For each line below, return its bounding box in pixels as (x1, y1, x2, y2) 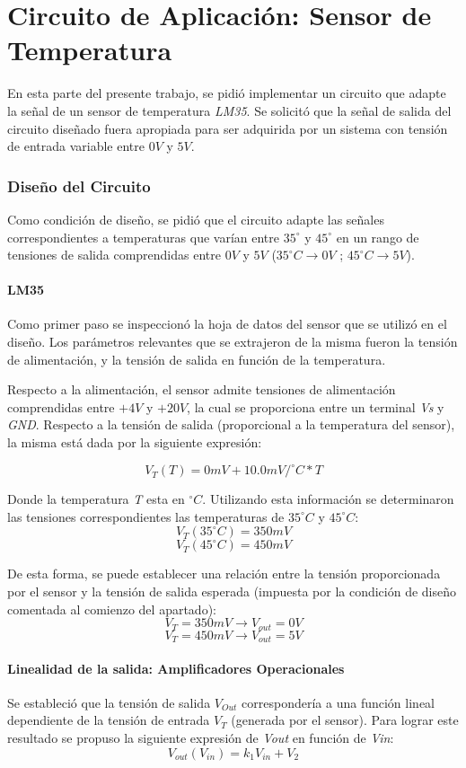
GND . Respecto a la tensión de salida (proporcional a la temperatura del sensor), (7, 415, 455, 434)
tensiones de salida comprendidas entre (7, 245, 221, 264)
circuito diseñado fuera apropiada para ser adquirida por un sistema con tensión (7, 119, 448, 137)
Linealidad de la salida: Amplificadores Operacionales (7, 658, 345, 677)
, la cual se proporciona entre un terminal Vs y (187, 397, 444, 416)
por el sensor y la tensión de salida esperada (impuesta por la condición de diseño (7, 581, 457, 600)
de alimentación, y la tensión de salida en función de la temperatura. (7, 349, 386, 368)
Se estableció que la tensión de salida (7, 693, 211, 711)
